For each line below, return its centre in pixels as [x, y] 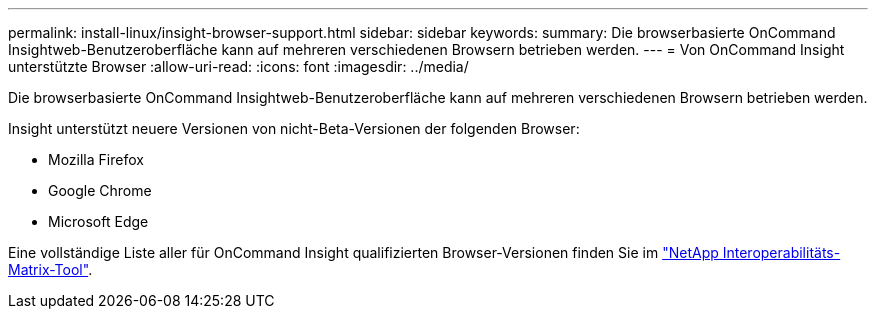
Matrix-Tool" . [50, 269]
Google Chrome [100, 190]
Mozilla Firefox [96, 159]
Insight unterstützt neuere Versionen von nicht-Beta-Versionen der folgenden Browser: [294, 128]
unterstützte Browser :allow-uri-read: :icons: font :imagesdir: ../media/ [238, 66]
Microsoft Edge [98, 221]
